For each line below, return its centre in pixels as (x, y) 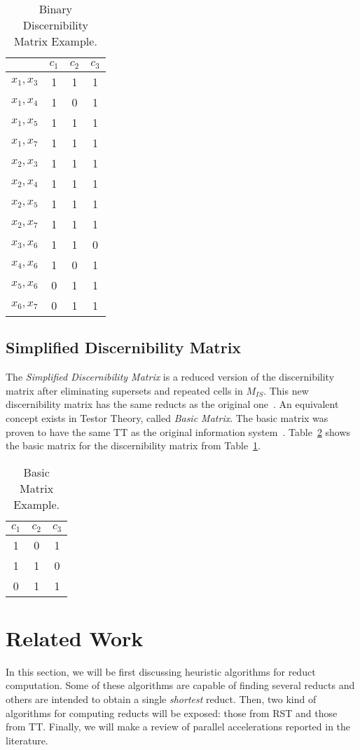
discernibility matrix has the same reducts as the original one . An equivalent (172, 404)
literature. (27, 740)
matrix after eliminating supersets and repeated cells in (124, 390)
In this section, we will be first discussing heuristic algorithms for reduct (161, 671)
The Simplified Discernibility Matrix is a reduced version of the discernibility (170, 377)
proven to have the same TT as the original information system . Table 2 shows (178, 431)
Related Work (75, 637)
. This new (286, 390)
